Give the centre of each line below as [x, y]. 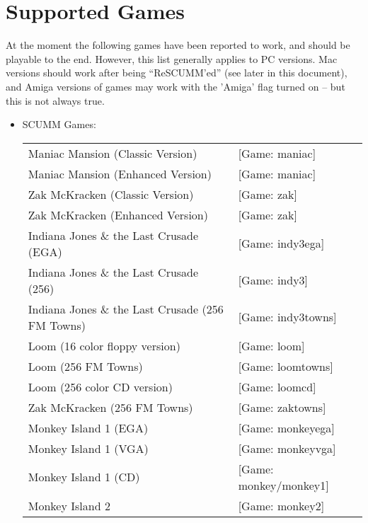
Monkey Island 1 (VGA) [88, 448]
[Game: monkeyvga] [287, 448]
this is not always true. [55, 100]
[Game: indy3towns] [287, 317]
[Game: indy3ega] [281, 243]
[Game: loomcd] [277, 386]
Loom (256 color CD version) [100, 386]
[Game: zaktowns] [282, 407]
